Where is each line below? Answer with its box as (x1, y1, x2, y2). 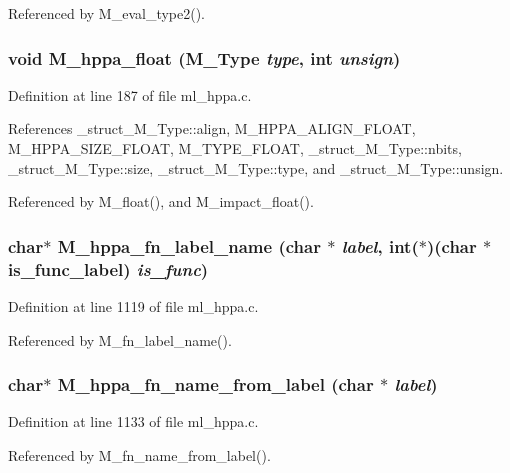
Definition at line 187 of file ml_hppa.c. (8, 84, 252, 105)
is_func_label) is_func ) (8, 256, 209, 281)
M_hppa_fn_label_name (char (57, 233, 321, 258)
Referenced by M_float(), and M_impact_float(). (8, 191, 314, 212)
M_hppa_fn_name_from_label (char (57, 372, 374, 397)
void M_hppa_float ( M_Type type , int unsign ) (8, 45, 401, 70)
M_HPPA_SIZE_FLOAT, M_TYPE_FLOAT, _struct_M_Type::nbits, (8, 138, 462, 158)
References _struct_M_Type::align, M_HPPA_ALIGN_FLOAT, (8, 118, 416, 139)
